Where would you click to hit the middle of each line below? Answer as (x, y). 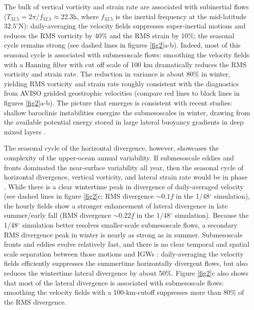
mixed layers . (25, 131)
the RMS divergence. (35, 301)
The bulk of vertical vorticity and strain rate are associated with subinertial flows (127, 6)
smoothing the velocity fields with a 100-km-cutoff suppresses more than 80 (117, 292)
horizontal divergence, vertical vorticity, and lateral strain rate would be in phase (126, 177)
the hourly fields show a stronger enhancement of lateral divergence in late (116, 205)
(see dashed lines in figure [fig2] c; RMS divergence (79, 196)
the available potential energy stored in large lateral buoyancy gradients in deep (124, 122)
